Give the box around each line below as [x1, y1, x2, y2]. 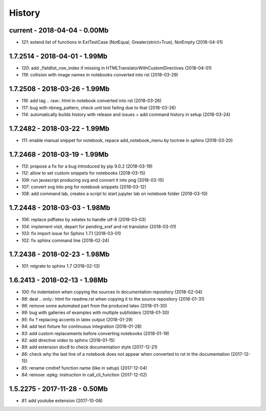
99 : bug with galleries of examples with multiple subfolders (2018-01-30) [21, 309, 169, 315]
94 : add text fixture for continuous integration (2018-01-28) [21, 323, 142, 330]
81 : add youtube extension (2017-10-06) [21, 397, 103, 404]
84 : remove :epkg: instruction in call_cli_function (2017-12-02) [21, 372, 147, 377]
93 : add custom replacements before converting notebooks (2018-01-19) [21, 330, 169, 336]
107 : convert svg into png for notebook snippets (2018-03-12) [21, 184, 146, 190]
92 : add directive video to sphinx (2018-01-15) [21, 338, 115, 343]
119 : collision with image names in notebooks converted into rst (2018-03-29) [21, 72, 178, 78]
